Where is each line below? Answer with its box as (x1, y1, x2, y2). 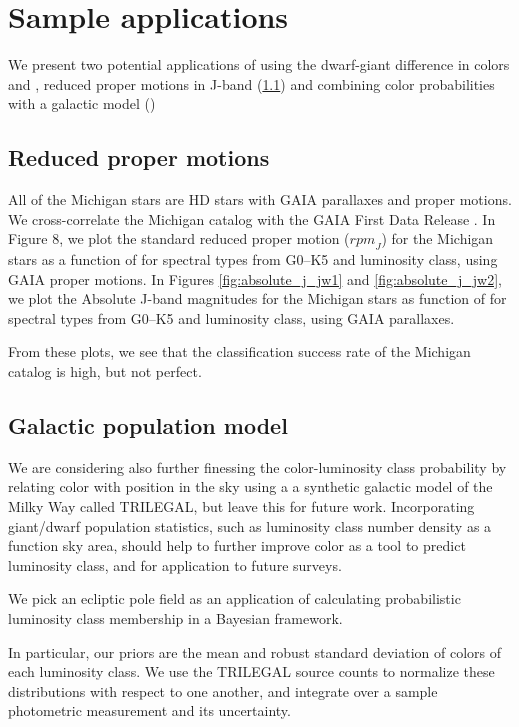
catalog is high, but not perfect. (8, 361, 202, 382)
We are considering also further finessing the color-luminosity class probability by (8, 456, 507, 477)
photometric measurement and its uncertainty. (8, 700, 291, 721)
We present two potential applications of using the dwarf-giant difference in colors (8, 54, 510, 75)
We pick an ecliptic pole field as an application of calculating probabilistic (8, 588, 461, 609)
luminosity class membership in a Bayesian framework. (8, 608, 343, 629)
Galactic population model (8, 410, 288, 441)
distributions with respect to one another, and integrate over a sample (8, 680, 438, 701)
